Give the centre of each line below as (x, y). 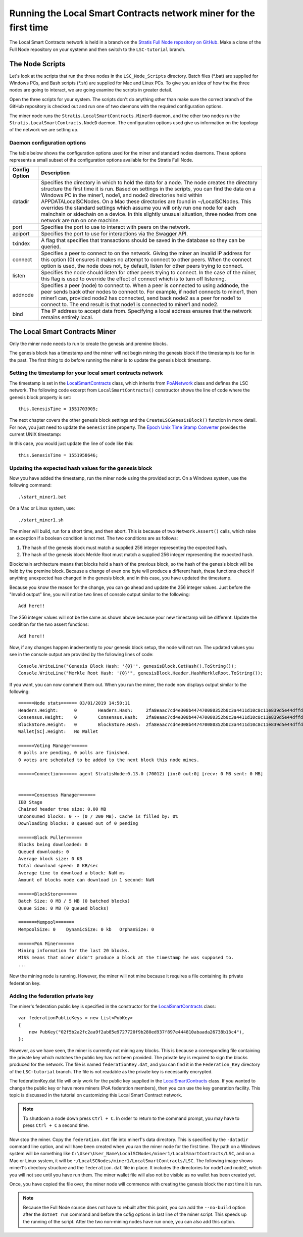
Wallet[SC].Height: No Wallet (58, 731)
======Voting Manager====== (53, 746)
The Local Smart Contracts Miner (63, 332)
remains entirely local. (67, 317)
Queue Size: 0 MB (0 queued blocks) (64, 908)
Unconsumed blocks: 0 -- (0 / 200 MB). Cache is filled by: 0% (98, 816)
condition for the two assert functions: (49, 624)
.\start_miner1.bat (42, 497)
